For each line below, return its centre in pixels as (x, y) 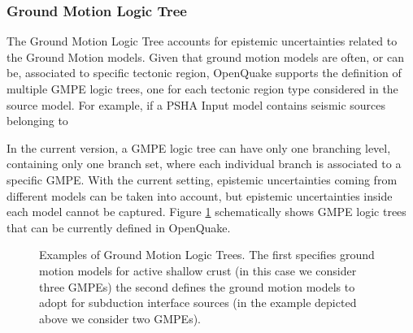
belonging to (37, 121)
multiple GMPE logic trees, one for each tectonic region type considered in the (202, 89)
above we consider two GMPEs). (120, 318)
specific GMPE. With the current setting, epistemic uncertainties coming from (202, 179)
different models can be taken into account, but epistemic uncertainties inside (200, 195)
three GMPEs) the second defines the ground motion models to (197, 286)
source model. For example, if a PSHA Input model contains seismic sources (196, 104)
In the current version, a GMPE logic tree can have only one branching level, (199, 147)
